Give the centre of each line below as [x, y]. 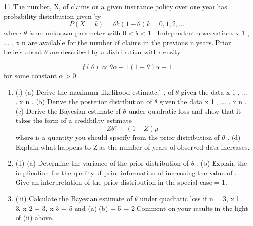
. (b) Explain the [222, 163]
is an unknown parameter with [75, 33]
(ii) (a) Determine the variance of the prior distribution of [102, 163]
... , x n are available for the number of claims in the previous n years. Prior [117, 42]
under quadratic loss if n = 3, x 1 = [194, 198]
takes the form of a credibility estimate [74, 120]
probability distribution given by [53, 16]
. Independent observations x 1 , [201, 33]
